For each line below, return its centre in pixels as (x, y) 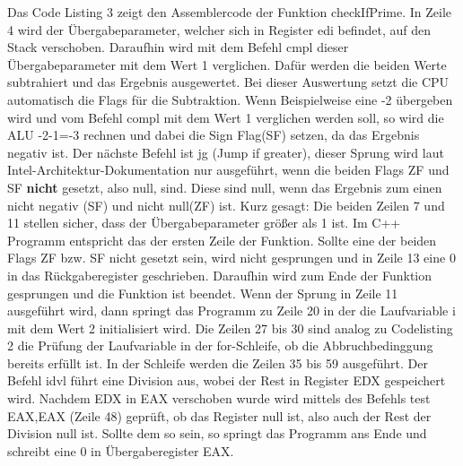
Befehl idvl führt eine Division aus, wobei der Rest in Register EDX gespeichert (227, 380)
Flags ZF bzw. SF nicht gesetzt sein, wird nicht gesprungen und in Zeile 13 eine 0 (231, 258)
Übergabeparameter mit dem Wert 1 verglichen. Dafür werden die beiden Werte (227, 64)
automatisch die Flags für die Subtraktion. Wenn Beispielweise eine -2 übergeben (230, 99)
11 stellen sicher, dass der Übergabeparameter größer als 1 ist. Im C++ (204, 223)
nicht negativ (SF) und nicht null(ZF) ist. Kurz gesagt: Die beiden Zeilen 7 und (226, 205)
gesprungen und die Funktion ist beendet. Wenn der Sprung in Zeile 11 (203, 293)
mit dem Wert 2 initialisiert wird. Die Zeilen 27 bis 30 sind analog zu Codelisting (230, 328)
